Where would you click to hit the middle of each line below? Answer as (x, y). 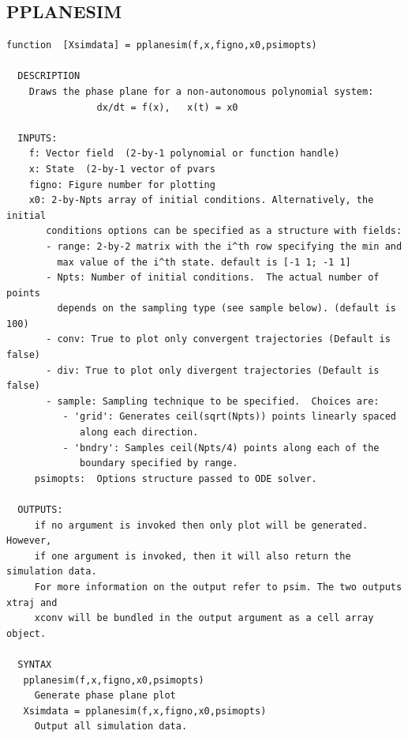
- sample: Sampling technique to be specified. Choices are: (213, 401)
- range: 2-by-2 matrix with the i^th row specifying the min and (224, 246)
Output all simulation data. (111, 727)
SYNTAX (35, 664)
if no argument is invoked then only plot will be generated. (201, 525)
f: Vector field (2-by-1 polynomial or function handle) (184, 154)
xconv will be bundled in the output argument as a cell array (204, 618)
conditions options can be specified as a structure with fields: (224, 231)
